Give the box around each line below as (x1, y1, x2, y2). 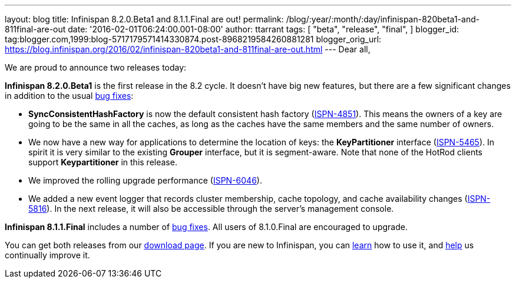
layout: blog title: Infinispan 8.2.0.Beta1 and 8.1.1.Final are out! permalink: (5, 14, 284, 24)
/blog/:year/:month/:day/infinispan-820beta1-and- (286, 14, 480, 24)
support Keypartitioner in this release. (28, 157, 177, 167)
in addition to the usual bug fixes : (5, 91, 134, 101)
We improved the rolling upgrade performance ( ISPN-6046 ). (28, 175, 262, 185)
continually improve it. (5, 250, 90, 260)
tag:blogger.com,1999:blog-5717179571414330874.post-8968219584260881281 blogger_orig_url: (5, 34, 382, 44)
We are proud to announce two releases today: (5, 62, 187, 72)
